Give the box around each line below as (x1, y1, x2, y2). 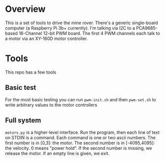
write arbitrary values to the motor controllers (5, 102, 98, 108)
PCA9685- (136, 25, 158, 31)
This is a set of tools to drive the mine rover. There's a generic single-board (5, 20, 159, 26)
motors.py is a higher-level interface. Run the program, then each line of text (5, 129, 160, 135)
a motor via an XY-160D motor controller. (5, 36, 88, 41)
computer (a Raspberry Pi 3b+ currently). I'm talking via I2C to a (5, 25, 135, 31)
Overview (5, 3, 46, 15)
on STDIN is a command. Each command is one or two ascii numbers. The (5, 134, 156, 140)
